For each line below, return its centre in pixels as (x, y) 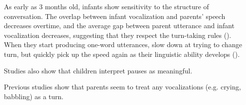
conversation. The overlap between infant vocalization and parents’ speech (115, 16)
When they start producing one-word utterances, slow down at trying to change (123, 44)
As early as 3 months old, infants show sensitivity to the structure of (106, 6)
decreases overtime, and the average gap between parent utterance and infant (119, 26)
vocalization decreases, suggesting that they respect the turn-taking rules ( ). (118, 35)
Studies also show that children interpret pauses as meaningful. (98, 70)
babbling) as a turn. (34, 96)
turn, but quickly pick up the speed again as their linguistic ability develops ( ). (122, 54)
